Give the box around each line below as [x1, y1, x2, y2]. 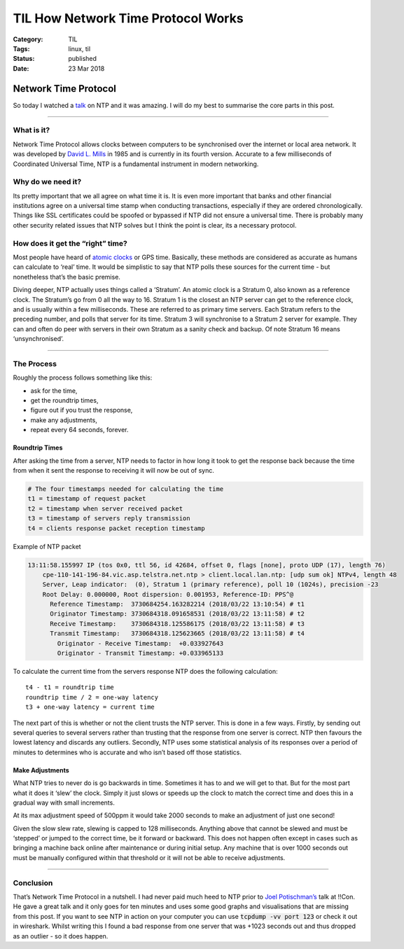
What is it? [13, 125, 50, 135]
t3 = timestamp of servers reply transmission [27, 515, 190, 522]
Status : [13, 55, 35, 63]
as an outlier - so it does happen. [13, 931, 109, 940]
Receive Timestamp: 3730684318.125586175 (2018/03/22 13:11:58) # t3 [50, 620, 305, 628]
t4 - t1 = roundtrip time [25, 684, 115, 691]
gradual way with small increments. [13, 798, 115, 807]
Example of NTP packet [13, 542, 81, 550]
